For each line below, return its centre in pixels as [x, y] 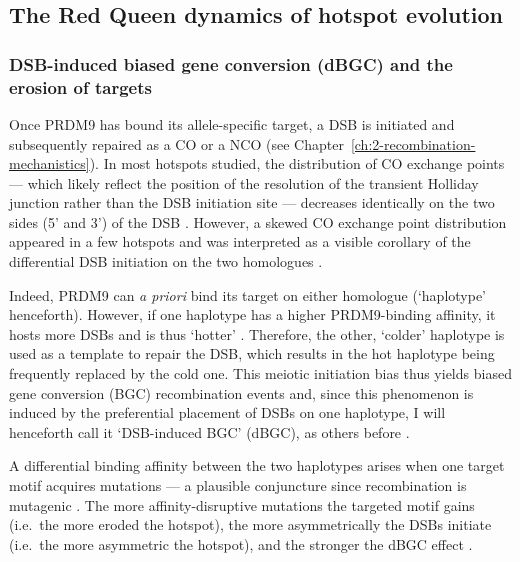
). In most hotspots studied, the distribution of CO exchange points [297, 163]
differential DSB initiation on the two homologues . [166, 261]
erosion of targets [80, 86]
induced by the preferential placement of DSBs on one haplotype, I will [227, 412]
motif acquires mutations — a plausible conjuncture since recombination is [238, 485]
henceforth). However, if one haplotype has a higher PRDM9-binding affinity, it [252, 314]
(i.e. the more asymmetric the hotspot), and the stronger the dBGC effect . [241, 543]
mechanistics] [49, 163]
